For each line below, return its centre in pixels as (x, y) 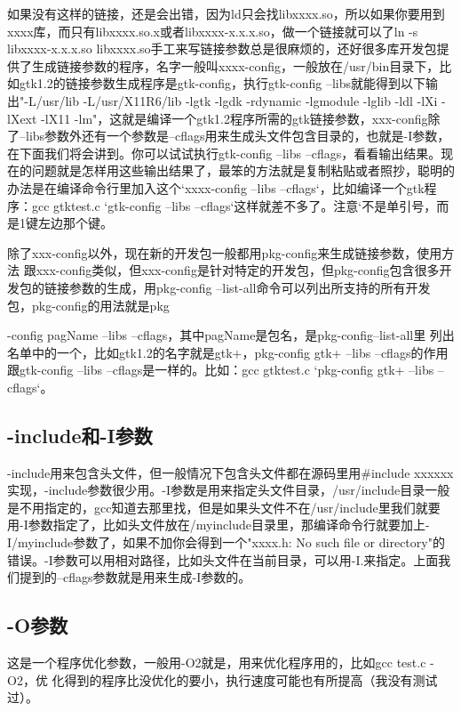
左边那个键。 (75, 223)
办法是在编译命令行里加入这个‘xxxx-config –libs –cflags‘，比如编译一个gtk (216, 187)
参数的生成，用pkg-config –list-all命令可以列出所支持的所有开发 (250, 287)
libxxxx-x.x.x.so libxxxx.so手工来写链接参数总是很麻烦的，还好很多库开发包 (222, 48)
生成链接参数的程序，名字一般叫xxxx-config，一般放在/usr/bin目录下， (235, 65)
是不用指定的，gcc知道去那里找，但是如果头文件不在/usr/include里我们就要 (224, 507)
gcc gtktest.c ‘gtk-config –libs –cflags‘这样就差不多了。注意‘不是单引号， (234, 205)
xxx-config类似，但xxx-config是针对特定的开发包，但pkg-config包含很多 (238, 270)
